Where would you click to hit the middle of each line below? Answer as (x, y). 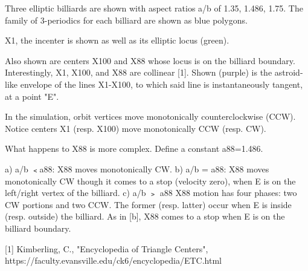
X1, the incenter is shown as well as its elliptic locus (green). (117, 40)
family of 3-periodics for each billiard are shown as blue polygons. (126, 20)
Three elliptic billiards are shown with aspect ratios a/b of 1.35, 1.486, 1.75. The (154, 8)
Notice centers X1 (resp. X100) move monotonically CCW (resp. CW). (136, 128)
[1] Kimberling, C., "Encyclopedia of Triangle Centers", (107, 248)
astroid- (289, 72)
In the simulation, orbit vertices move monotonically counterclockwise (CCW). (150, 116)
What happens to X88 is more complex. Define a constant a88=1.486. (134, 149)
